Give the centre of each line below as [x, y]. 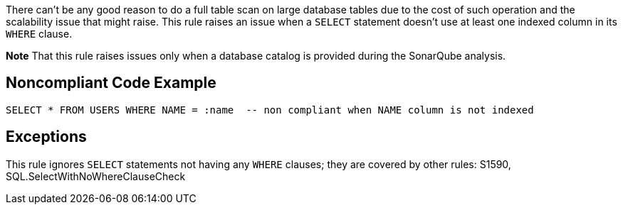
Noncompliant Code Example [111, 83]
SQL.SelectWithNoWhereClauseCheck [96, 176]
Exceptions [46, 137]
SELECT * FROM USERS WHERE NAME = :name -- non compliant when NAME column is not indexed [270, 110]
